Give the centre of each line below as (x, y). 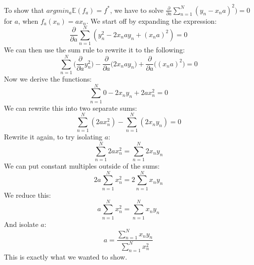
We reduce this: (28, 195)
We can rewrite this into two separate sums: (71, 108)
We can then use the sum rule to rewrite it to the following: (94, 50)
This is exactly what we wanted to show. (66, 256)
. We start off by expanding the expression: (151, 21)
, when (28, 21)
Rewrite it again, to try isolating (53, 137)
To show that (24, 10)
